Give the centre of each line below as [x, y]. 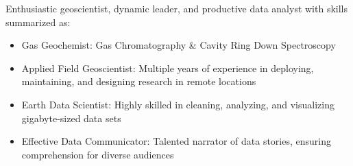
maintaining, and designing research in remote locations [139, 81]
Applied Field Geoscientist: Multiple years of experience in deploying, [168, 68]
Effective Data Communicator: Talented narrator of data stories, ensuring [176, 141]
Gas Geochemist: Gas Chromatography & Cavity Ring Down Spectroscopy [179, 45]
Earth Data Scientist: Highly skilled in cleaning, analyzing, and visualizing [178, 104]
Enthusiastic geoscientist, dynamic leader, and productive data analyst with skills [176, 8]
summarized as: [38, 22]
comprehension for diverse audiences [98, 154]
